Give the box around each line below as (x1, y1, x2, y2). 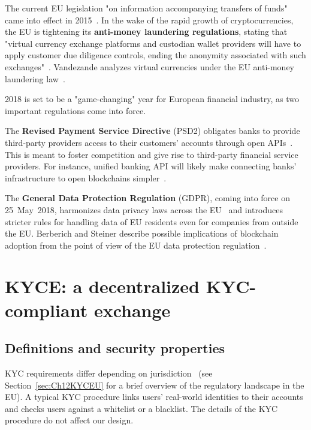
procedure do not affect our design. (5, 414, 134, 426)
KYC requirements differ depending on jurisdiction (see (5, 367, 213, 380)
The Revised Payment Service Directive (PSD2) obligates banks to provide (5, 124, 300, 137)
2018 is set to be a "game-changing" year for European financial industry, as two (5, 92, 300, 105)
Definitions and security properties (5, 339, 225, 357)
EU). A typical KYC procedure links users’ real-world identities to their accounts (5, 390, 303, 403)
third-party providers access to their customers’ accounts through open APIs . (5, 136, 293, 148)
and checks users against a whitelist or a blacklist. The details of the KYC (5, 402, 278, 414)
